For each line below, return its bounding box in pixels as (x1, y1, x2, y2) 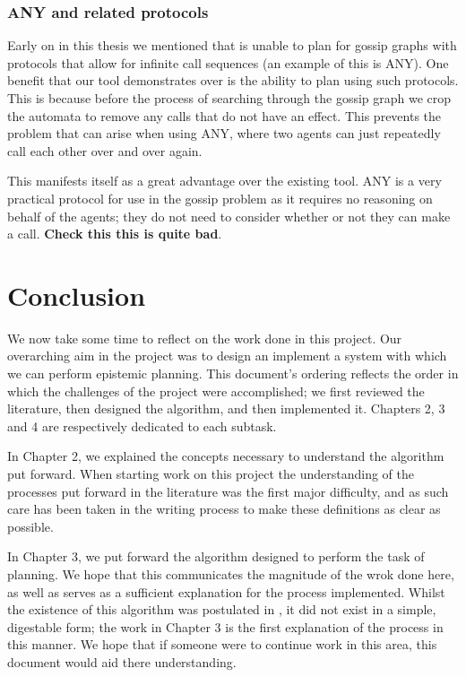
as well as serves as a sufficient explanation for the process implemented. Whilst (7, 582, 445, 601)
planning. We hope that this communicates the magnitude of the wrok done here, (7, 565, 454, 583)
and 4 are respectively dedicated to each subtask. (7, 416, 277, 435)
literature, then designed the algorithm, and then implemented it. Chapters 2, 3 (7, 399, 445, 418)
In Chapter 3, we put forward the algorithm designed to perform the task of (7, 547, 425, 566)
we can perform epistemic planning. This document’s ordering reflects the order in (7, 364, 459, 383)
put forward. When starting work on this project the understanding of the (7, 464, 414, 483)
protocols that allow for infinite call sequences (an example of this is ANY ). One (7, 53, 449, 72)
